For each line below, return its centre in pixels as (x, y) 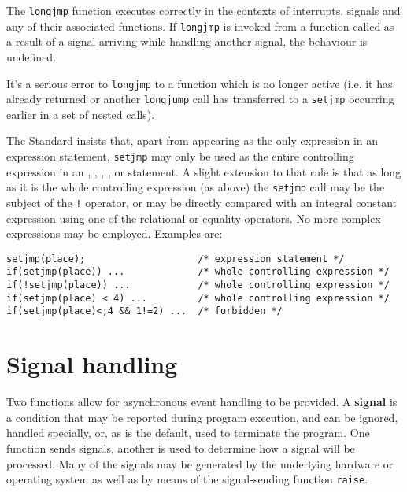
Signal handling (92, 364)
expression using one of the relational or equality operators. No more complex (194, 218)
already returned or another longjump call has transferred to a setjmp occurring (200, 99)
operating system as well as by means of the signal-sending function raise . (187, 479)
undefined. (31, 56)
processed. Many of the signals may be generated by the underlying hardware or (200, 463)
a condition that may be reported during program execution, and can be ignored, (202, 417)
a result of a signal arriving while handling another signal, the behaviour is (187, 41)
